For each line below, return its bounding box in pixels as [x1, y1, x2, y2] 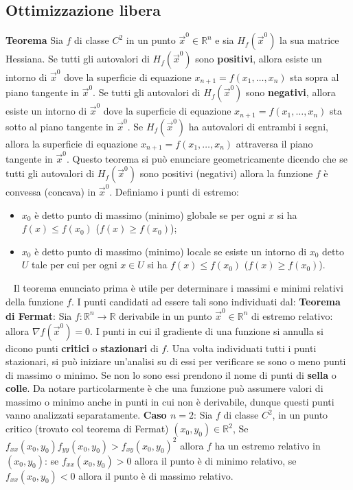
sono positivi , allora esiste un [195, 51, 322, 66]
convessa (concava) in [5, 185, 96, 199]
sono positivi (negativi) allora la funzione [139, 166, 313, 180]
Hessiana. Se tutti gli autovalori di [5, 51, 150, 66]
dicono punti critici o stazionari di [5, 340, 159, 355]
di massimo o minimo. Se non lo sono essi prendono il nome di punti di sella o [5, 367, 337, 382]
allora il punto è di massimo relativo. [78, 468, 234, 482]
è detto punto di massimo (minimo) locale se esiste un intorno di [34, 244, 307, 258]
